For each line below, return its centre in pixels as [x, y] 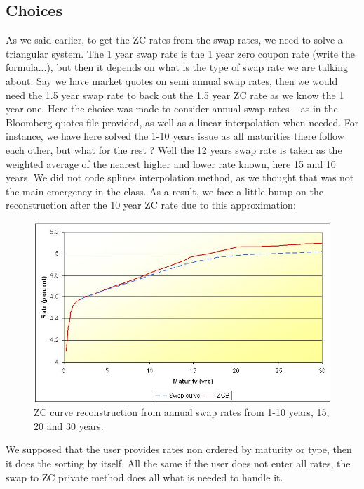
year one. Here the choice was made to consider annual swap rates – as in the [172, 109]
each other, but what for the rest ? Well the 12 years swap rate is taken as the [174, 149]
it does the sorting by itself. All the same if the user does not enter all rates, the [178, 463]
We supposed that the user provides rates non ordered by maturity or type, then [179, 449]
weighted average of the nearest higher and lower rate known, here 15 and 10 [171, 163]
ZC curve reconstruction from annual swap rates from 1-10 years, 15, [182, 412]
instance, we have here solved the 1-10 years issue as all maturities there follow [175, 136]
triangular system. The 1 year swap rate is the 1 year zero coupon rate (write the [180, 53]
